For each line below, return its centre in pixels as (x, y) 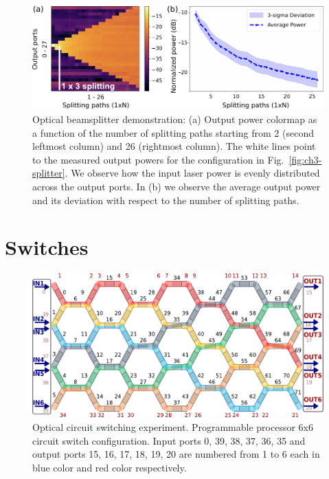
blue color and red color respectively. (110, 467)
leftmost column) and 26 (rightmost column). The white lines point (174, 146)
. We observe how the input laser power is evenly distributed (192, 173)
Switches (47, 247)
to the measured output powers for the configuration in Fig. (158, 159)
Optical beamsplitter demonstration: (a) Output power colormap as (175, 119)
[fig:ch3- (305, 159)
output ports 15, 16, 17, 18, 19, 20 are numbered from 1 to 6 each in (176, 454)
